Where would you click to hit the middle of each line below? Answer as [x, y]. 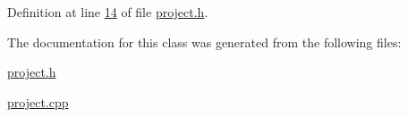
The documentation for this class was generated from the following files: [204, 42]
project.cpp [38, 101]
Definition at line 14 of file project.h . [108, 12]
